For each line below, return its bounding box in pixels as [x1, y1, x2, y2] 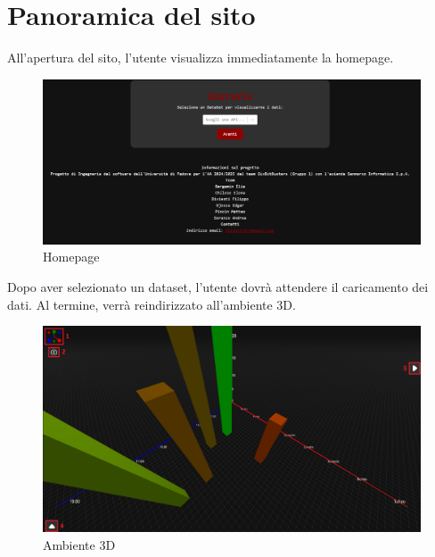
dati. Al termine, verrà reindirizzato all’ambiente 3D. [7, 295, 296, 313]
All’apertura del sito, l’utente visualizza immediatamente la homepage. [7, 48, 394, 67]
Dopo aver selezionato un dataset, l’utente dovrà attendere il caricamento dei [7, 277, 429, 295]
